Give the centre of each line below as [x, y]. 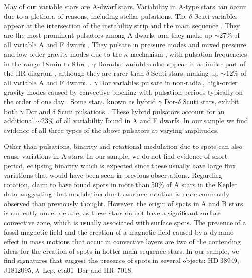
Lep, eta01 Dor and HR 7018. [88, 270]
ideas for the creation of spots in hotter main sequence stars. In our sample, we [122, 251]
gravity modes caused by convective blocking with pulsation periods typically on [123, 92]
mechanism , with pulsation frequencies [189, 54]
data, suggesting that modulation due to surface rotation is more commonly [117, 194]
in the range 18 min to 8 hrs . [47, 63]
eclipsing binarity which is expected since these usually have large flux [131, 165]
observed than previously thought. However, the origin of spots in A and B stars [124, 203]
